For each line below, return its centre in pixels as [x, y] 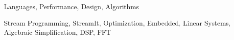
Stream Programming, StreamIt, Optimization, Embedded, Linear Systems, [117, 22]
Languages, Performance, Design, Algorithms [71, 6]
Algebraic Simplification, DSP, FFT [58, 32]
